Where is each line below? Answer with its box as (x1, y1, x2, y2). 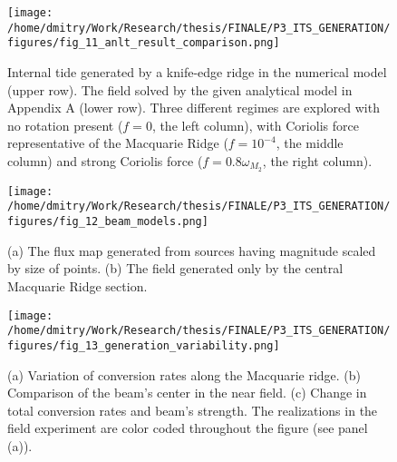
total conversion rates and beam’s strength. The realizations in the (7, 400, 378, 419)
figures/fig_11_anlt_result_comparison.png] (7, 36, 280, 50)
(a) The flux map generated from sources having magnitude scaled (7, 241, 376, 260)
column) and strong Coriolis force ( (7, 151, 203, 170)
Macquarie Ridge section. (7, 276, 148, 295)
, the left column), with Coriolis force (151, 115, 359, 134)
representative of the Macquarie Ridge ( (7, 133, 228, 152)
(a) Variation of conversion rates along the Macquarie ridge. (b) (7, 365, 362, 384)
